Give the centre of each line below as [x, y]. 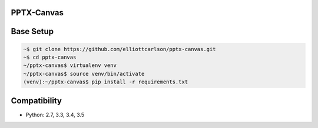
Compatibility [36, 101]
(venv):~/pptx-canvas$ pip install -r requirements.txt [106, 82]
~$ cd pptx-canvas [50, 58]
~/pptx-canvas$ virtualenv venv [70, 65]
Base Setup [32, 31]
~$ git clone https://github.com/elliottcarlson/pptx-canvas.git [120, 49]
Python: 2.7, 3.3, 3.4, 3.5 [55, 114]
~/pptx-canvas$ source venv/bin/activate [84, 74]
